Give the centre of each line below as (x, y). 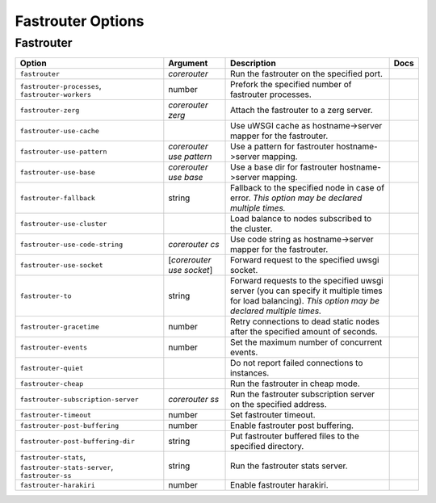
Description (253, 63)
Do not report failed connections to (297, 363)
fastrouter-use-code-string (71, 244)
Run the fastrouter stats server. (289, 466)
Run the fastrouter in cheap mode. (296, 384)
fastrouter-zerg (50, 110)
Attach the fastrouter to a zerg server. (302, 111)
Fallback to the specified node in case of (308, 188)
